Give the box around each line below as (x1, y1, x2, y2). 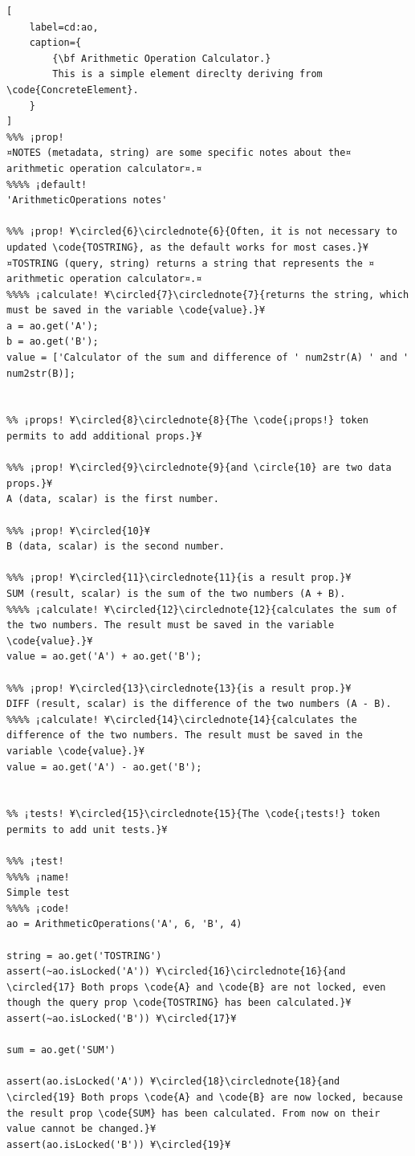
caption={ (29, 37, 82, 49)
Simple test (6, 887, 70, 899)
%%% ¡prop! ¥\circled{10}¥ (6, 525, 150, 537)
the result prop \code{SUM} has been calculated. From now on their (6, 1107, 380, 1119)
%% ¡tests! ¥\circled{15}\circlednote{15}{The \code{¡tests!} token (6, 808, 380, 820)
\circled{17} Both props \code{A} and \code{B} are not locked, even (6, 981, 386, 993)
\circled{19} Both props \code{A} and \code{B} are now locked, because (6, 1091, 403, 1103)
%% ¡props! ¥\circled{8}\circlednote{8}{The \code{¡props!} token (6, 415, 369, 427)
